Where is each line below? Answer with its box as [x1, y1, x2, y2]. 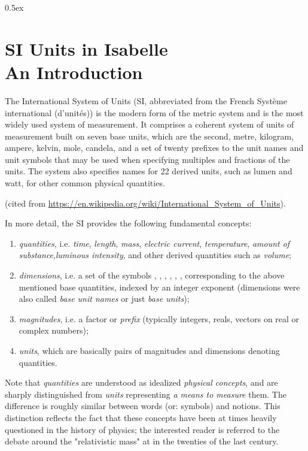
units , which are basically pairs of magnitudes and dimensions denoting [19, 344, 280, 356]
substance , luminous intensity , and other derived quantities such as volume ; [19, 249, 291, 261]
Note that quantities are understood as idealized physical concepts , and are [5, 376, 278, 389]
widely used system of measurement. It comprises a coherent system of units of [5, 118, 294, 131]
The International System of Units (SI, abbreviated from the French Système [5, 94, 287, 107]
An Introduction [5, 59, 143, 84]
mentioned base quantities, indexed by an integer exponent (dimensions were [19, 280, 300, 293]
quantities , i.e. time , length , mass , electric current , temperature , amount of [19, 237, 290, 249]
